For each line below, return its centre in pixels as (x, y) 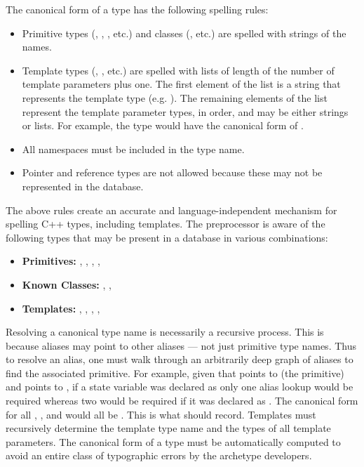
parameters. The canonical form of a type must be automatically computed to (173, 441)
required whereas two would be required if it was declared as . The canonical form (182, 401)
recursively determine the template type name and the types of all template (168, 428)
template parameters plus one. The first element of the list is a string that (181, 84)
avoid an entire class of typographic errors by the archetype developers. (159, 455)
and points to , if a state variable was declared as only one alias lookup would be (180, 387)
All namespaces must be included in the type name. (133, 149)
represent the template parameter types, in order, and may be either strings (185, 111)
